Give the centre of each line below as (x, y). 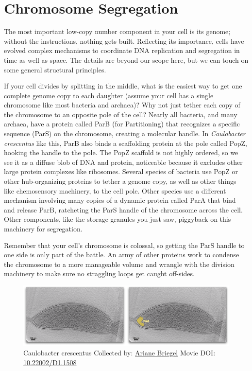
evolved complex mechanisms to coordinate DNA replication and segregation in (122, 50)
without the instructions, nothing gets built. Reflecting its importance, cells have (124, 41)
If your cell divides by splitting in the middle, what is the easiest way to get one (123, 86)
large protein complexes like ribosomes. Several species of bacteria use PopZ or (121, 171)
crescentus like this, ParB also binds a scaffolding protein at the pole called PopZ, (126, 143)
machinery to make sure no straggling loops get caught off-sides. (99, 274)
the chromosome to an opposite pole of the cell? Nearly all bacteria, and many (121, 114)
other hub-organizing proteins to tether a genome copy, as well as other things (120, 181)
